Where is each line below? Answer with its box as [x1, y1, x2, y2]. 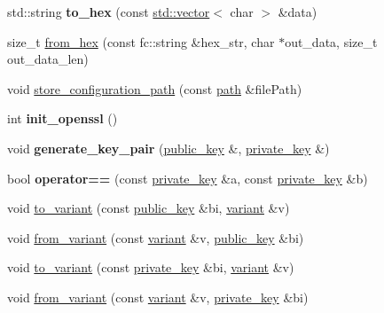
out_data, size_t [285, 32, 378, 51]
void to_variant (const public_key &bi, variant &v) [7, 199, 290, 217]
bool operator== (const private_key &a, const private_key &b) [7, 168, 368, 187]
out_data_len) [7, 50, 89, 68]
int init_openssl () [7, 109, 118, 128]
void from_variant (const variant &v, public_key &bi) [7, 228, 304, 246]
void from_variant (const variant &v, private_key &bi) [7, 287, 309, 306]
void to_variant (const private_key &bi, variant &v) [7, 258, 294, 277]
